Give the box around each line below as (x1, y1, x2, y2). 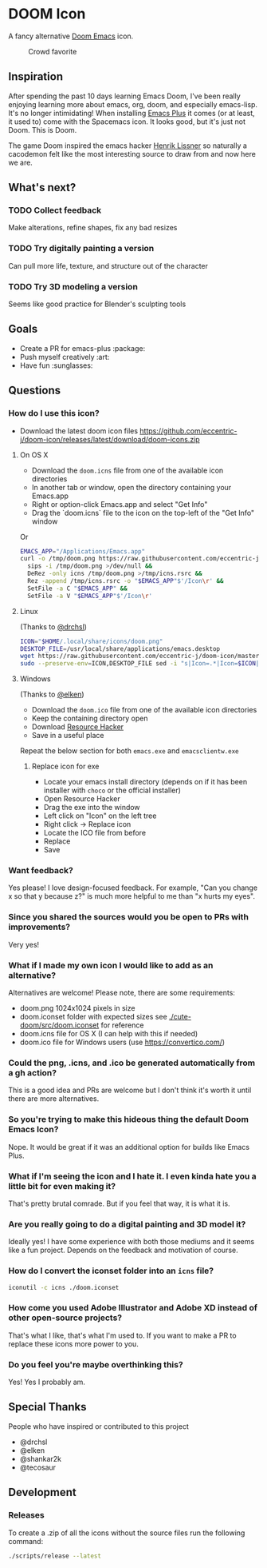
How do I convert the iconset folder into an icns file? (8, 1265, 214, 1276)
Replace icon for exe (31, 761, 100, 772)
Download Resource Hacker (31, 722, 124, 732)
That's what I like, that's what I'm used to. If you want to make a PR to (8, 1331, 237, 1340)
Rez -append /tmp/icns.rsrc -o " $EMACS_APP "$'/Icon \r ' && (27, 577, 224, 585)
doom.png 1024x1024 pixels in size (19, 1003, 135, 1013)
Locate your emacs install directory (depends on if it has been (43, 777, 248, 787)
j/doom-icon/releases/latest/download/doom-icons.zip (19, 434, 201, 444)
